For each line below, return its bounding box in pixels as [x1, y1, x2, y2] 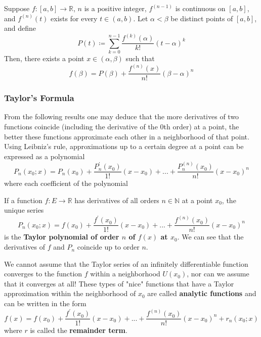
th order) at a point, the [163, 121, 239, 131]
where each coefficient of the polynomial [4, 178, 128, 188]
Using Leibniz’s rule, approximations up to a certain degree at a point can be [4, 141, 244, 152]
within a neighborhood [90, 268, 160, 279]
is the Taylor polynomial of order [4, 231, 119, 242]
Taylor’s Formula [4, 91, 74, 104]
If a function [4, 195, 42, 205]
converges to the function [4, 268, 82, 279]
